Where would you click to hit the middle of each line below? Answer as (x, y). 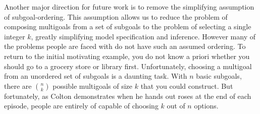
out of (176, 106)
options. (206, 106)
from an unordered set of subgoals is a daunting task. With (96, 76)
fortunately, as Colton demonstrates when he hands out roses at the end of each (128, 96)
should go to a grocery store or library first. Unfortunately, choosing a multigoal (128, 66)
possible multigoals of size (93, 85)
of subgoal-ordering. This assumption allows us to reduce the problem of (116, 16)
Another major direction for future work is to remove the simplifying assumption (129, 7)
